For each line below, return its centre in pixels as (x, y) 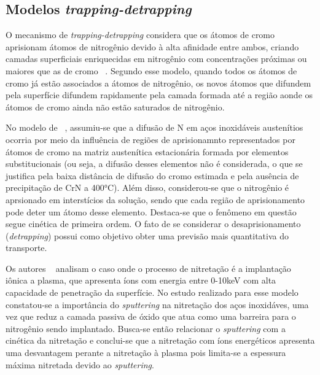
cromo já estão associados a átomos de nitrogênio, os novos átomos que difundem (158, 83)
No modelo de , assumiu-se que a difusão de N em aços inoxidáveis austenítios (154, 127)
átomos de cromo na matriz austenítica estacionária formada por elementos (147, 151)
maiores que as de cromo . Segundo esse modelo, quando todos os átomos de (151, 70)
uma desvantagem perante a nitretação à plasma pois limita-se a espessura (146, 353)
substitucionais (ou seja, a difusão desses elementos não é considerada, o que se (154, 164)
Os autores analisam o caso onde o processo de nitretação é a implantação (148, 268)
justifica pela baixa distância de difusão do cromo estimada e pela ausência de (152, 175)
